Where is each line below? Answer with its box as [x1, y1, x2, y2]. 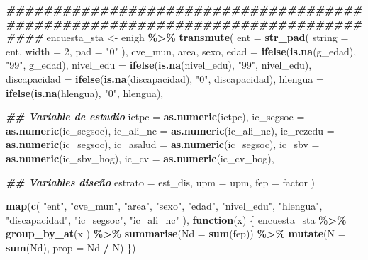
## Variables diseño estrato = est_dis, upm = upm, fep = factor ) [6, 174, 315, 189]
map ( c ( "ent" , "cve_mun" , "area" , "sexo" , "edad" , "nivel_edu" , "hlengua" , [6, 198, 323, 213]
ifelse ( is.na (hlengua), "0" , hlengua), [6, 85, 164, 100]
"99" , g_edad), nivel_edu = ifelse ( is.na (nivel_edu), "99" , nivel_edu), [6, 57, 312, 72]
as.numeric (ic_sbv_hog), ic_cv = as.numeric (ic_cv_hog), [6, 150, 274, 165]
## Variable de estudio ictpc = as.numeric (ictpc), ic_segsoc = [6, 109, 305, 124]
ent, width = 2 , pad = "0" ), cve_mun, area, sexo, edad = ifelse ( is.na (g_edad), [6, 43, 357, 58]
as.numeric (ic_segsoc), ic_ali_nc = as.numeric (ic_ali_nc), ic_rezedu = [6, 123, 335, 137]
